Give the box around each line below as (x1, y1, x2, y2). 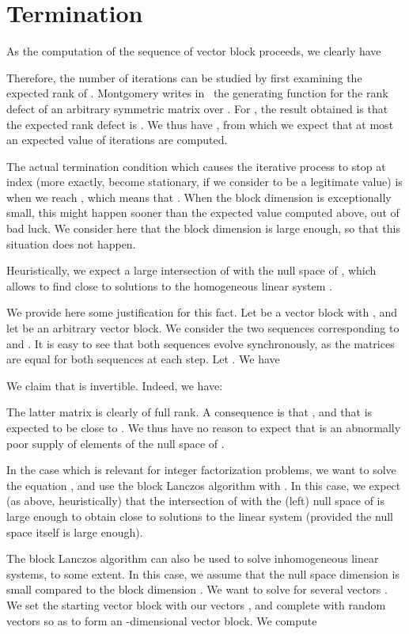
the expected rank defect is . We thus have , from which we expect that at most (6, 116, 394, 132)
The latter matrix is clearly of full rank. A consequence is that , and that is (6, 404, 373, 420)
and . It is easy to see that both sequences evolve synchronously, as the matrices (6, 335, 395, 351)
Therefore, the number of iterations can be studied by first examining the (6, 69, 362, 85)
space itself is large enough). (6, 523, 143, 540)
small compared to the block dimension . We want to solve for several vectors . (6, 581, 388, 598)
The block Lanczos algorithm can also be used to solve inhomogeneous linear (6, 550, 379, 567)
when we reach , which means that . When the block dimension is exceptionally (6, 188, 392, 205)
